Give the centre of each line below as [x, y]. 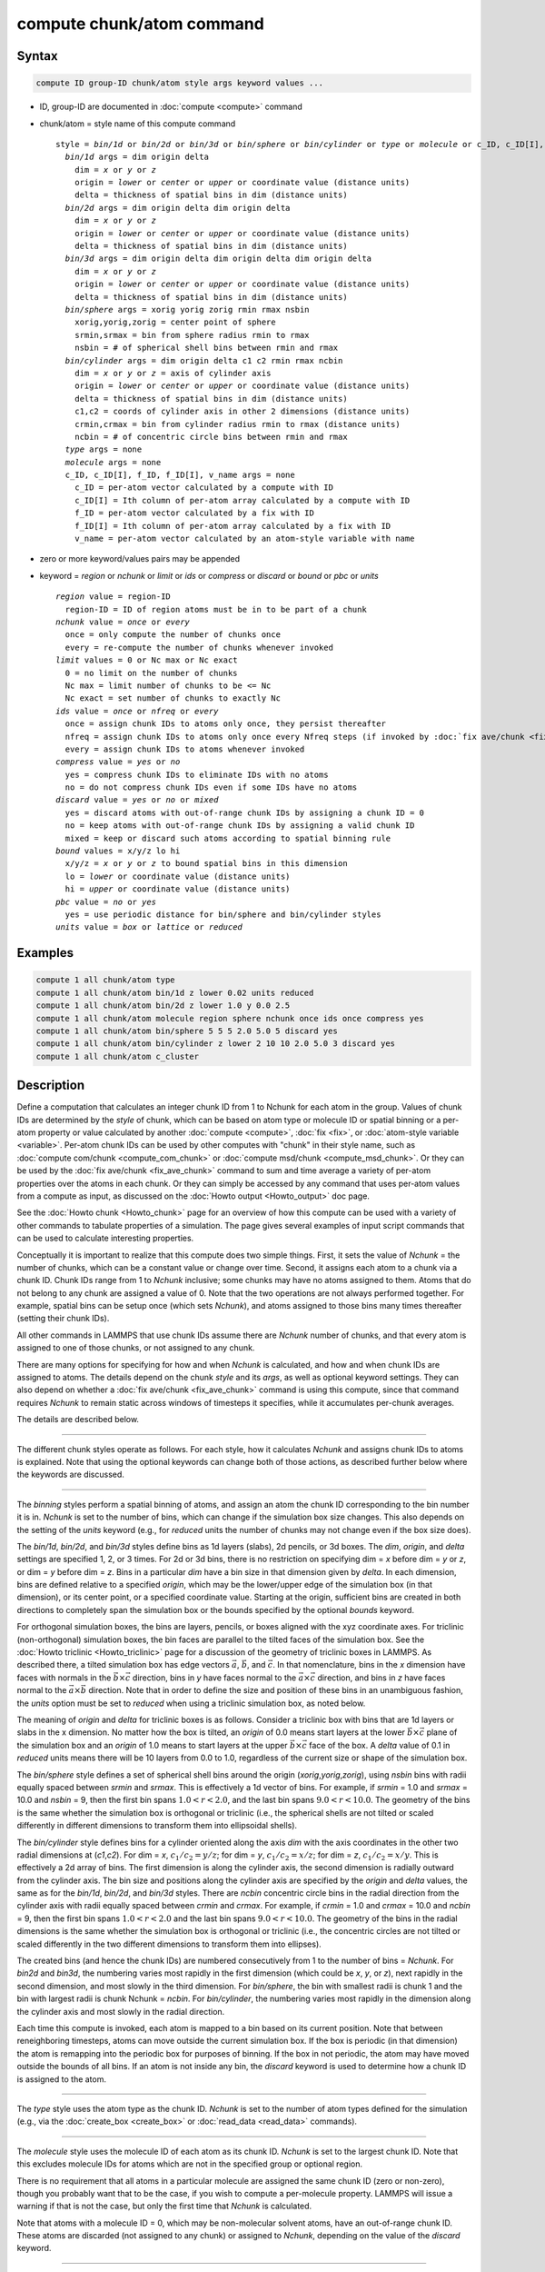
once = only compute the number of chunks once [173, 635]
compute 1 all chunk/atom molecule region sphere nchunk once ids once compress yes [230, 1018]
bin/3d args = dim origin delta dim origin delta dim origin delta [218, 259]
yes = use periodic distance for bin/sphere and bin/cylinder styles [223, 914]
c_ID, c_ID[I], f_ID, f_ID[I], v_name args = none [180, 475]
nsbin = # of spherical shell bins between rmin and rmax [206, 348]
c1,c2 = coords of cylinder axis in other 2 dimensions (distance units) [242, 412]
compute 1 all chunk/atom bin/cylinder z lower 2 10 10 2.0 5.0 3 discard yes [215, 1044]
